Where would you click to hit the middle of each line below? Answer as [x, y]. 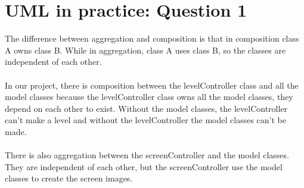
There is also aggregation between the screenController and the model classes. [147, 155]
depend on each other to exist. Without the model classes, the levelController [146, 108]
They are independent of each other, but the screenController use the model [144, 166]
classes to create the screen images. [69, 178]
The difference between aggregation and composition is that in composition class [152, 38]
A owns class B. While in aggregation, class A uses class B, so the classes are [145, 50]
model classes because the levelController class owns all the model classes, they [149, 97]
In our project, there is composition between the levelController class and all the [152, 85]
